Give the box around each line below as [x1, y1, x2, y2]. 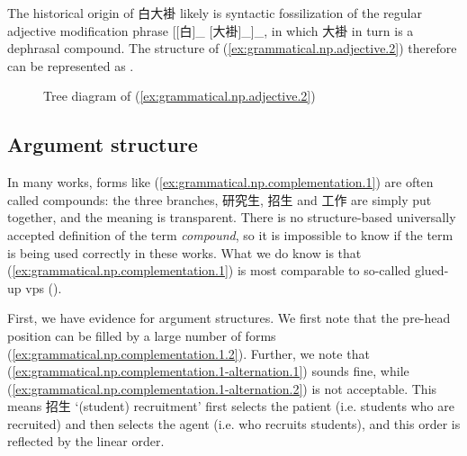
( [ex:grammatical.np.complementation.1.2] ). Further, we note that [7, 344, 370, 362]
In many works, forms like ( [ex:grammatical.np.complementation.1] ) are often [7, 173, 434, 192]
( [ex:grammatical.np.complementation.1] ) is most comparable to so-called [7, 261, 411, 280]
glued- [414, 261, 449, 280]
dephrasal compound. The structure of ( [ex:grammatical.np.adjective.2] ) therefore [7, 39, 457, 58]
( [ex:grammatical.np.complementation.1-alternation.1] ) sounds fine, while [7, 362, 409, 380]
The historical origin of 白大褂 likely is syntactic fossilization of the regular [7, 4, 422, 22]
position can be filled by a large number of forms [7, 326, 276, 344]
